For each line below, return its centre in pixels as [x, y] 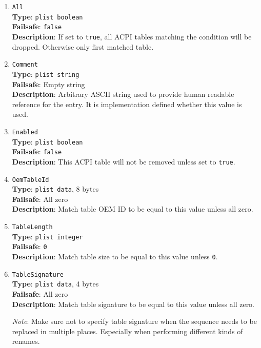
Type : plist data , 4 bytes [55, 284]
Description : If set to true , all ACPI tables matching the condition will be [132, 36]
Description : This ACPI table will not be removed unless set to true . [124, 161]
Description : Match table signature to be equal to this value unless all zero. [133, 304]
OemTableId [31, 180]
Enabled [25, 132]
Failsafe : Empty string [48, 84]
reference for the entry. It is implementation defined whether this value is [127, 104]
